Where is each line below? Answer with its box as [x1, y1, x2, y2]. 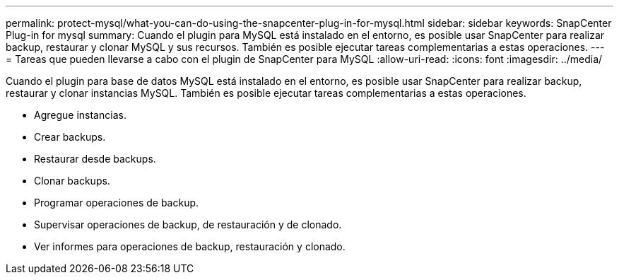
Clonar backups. [34, 175, 110, 187]
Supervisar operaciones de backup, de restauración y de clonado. [34, 218, 342, 231]
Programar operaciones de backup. [34, 197, 199, 209]
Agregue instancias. [34, 109, 126, 121]
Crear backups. [34, 131, 106, 143]
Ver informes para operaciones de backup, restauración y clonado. [34, 240, 346, 252]
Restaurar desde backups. [34, 153, 156, 165]
